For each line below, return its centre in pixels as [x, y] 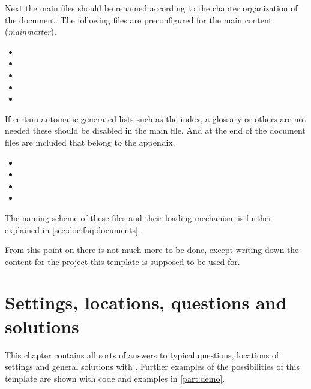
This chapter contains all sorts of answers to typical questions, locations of [142, 355]
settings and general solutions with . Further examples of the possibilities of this [152, 367]
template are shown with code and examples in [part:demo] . [115, 378]
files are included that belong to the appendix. [90, 142]
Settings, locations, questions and [146, 302]
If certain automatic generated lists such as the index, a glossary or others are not [156, 118]
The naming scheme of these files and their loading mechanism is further [138, 217]
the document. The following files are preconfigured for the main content [138, 19]
